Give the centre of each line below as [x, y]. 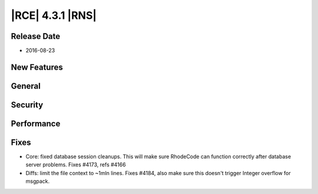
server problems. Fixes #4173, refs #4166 [76, 165]
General [26, 86]
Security [27, 105]
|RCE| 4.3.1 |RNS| [54, 15]
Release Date [36, 36]
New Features [37, 67]
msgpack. [38, 181]
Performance [36, 124]
